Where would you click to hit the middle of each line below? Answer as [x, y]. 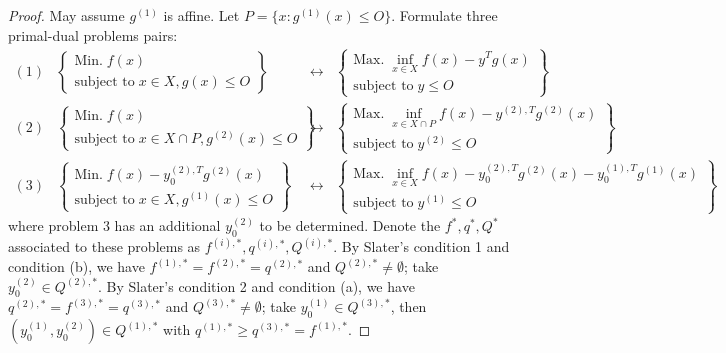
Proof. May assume [66, 15]
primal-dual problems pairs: [93, 34]
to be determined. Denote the [350, 225]
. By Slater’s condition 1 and [421, 246]
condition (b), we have [76, 266]
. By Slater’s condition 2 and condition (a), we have [256, 285]
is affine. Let [201, 15]
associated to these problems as [104, 246]
